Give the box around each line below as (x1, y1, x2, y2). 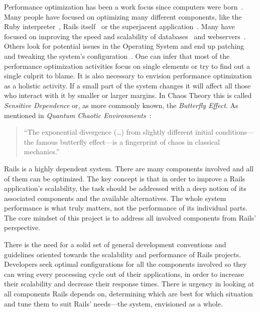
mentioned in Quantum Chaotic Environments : (4, 110, 152, 120)
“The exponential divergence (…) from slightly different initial (24, 127, 213, 137)
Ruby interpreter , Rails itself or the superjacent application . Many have (4, 21, 235, 32)
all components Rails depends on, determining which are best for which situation (4, 288, 253, 299)
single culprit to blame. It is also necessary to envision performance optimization (4, 70, 252, 81)
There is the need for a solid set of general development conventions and (4, 239, 226, 250)
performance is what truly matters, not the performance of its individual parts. (4, 202, 247, 213)
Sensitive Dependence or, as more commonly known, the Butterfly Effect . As (4, 99, 238, 110)
